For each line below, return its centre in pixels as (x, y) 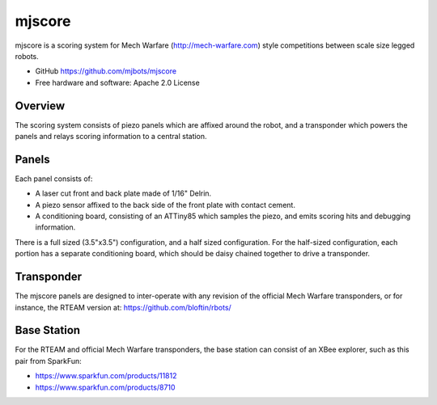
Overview (40, 105)
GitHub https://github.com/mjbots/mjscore (106, 71)
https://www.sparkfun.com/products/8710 (105, 387)
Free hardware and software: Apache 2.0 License (117, 82)
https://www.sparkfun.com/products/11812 (106, 376)
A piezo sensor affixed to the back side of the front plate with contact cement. (165, 205)
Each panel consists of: (54, 179)
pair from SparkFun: (49, 361)
